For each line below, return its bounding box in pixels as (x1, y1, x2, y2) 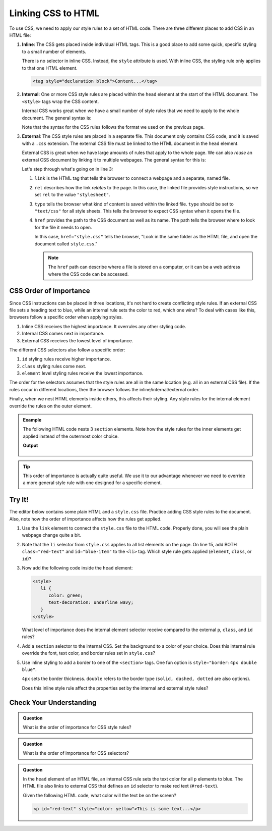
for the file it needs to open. (34, 224, 93, 230)
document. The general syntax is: (22, 115, 92, 121)
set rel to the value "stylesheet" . (34, 192, 110, 198)
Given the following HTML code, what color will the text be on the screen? (23, 792, 176, 798)
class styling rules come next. (22, 363, 87, 369)
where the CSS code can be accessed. (48, 271, 129, 277)
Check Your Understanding (9, 698, 97, 707)
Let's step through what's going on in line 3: (22, 166, 113, 172)
